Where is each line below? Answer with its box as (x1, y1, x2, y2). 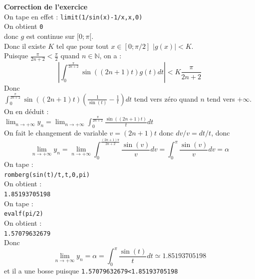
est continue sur (26, 30, 75, 41)
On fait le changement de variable (4, 128, 107, 138)
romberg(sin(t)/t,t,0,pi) (4, 171, 90, 178)
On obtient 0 (4, 21, 43, 31)
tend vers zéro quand (134, 93, 198, 104)
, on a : (99, 50, 122, 61)
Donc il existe (4, 40, 46, 51)
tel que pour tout (56, 40, 109, 51)
